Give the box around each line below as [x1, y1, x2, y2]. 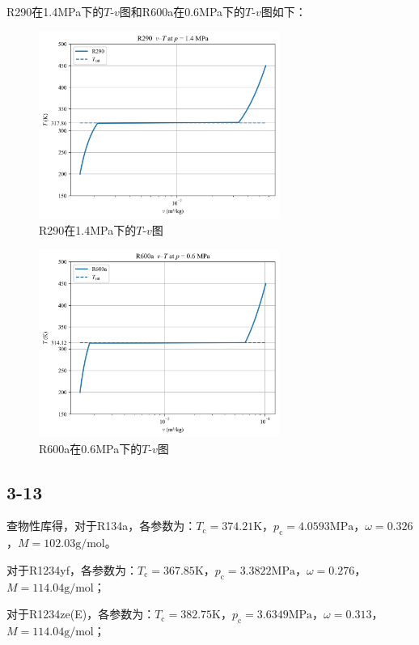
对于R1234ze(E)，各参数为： [6, 605, 155, 622]
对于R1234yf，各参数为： [6, 561, 138, 578]
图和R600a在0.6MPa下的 [119, 3, 246, 19]
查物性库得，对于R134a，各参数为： [6, 517, 197, 534]
